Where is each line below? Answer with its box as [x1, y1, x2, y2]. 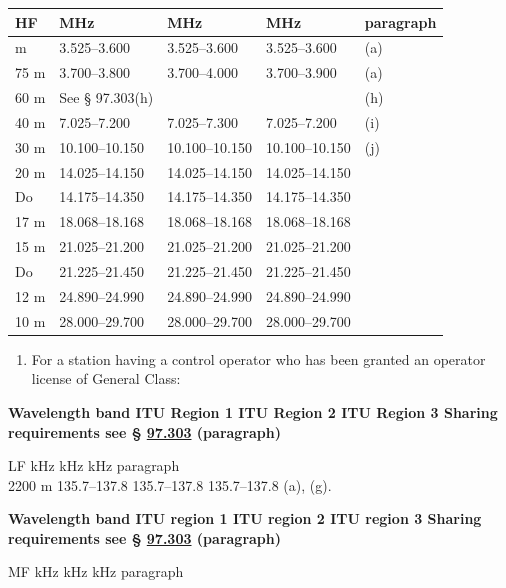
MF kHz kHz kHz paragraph [8, 561, 184, 582]
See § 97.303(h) [59, 87, 154, 108]
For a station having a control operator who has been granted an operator [31, 348, 486, 369]
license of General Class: [31, 368, 181, 389]
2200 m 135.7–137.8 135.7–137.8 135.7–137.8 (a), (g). [8, 474, 332, 495]
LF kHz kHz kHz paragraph [8, 455, 180, 476]
